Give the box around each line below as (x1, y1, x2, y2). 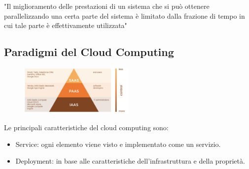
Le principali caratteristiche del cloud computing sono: (4, 122, 169, 133)
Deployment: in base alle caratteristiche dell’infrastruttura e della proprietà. (15, 155, 245, 166)
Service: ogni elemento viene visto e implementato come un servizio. (15, 139, 221, 149)
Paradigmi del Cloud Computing (4, 44, 174, 59)
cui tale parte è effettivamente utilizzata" (4, 20, 127, 30)
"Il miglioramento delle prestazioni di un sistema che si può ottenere (4, 1, 210, 11)
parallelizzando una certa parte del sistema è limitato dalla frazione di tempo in (4, 10, 245, 21)
